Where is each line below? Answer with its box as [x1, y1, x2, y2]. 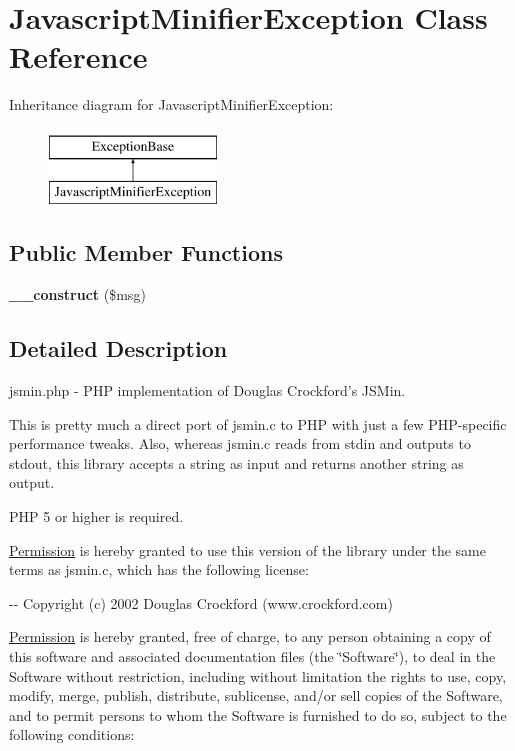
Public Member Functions [9, 237, 283, 268]
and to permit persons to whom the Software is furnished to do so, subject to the [9, 704, 507, 725]
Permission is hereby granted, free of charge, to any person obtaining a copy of [9, 626, 491, 647]
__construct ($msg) [9, 284, 146, 305]
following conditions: [9, 724, 135, 745]
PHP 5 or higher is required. [9, 506, 184, 527]
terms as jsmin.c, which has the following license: [9, 559, 309, 580]
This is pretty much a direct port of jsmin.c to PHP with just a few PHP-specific [9, 413, 507, 434]
